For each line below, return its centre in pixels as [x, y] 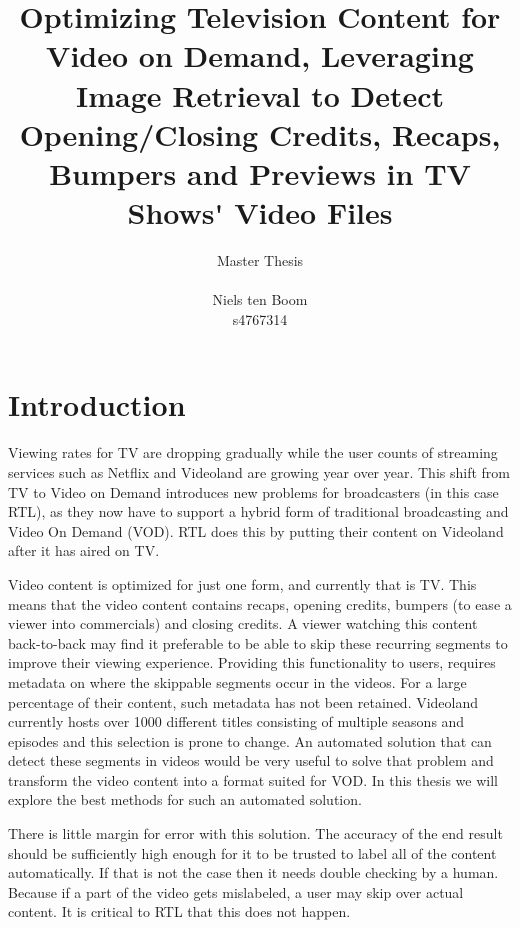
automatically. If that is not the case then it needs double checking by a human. [253, 872]
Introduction [97, 404]
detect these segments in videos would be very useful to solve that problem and [251, 760]
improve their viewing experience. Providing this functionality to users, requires [252, 662]
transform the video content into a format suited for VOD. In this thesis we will [253, 779]
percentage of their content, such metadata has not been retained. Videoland [243, 701]
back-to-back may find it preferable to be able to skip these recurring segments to [258, 642]
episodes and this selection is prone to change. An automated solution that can [250, 740]
